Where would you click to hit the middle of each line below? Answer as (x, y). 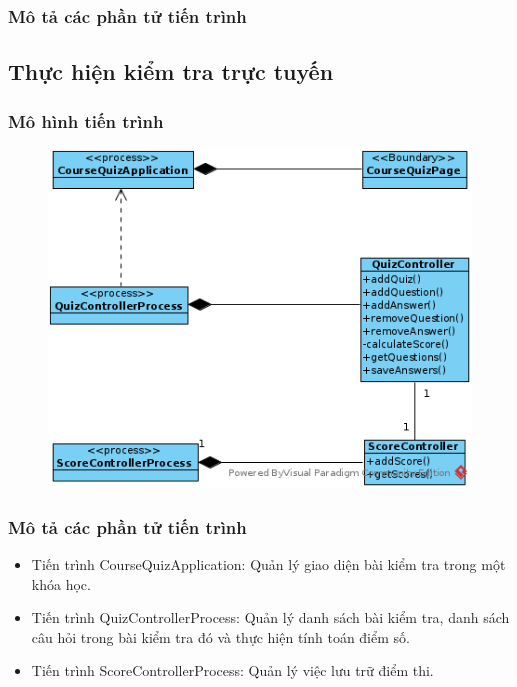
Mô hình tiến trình (86, 120)
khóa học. (61, 583)
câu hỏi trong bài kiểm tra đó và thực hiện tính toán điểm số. (220, 636)
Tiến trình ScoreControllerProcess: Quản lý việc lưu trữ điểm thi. (232, 670)
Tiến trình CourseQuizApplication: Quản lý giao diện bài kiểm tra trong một (268, 564)
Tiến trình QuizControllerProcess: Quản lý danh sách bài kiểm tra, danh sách (270, 617)
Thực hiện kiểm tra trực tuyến (171, 71)
